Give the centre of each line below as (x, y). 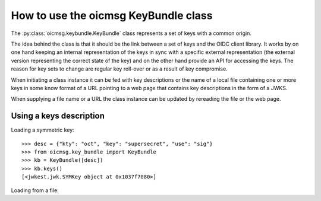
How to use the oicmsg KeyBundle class (112, 15)
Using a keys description (58, 116)
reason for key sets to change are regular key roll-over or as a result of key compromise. (119, 69)
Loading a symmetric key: (43, 130)
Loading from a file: (35, 190)
